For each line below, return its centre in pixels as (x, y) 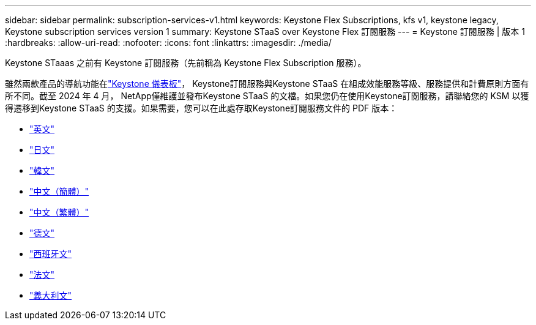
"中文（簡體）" (59, 191)
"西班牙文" (51, 254)
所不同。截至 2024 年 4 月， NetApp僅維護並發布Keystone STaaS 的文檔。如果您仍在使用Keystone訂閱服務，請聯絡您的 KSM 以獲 (267, 96)
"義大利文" (51, 295)
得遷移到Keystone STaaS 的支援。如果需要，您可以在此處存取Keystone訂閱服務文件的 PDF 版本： (201, 108)
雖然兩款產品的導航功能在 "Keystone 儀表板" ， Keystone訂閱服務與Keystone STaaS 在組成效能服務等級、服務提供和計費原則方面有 (267, 84)
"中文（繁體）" (59, 212)
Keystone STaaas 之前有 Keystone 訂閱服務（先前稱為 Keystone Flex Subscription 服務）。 (186, 63)
